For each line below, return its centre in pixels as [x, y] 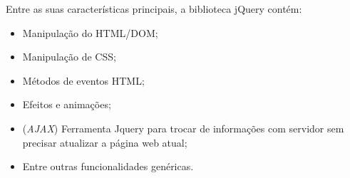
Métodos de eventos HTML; [83, 80]
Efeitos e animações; [67, 104]
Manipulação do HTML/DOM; [90, 32]
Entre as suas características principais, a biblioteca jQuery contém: [154, 9]
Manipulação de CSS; [69, 57]
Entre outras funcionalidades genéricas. [108, 166]
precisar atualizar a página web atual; [105, 142]
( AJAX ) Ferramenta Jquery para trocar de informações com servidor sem [183, 128]
